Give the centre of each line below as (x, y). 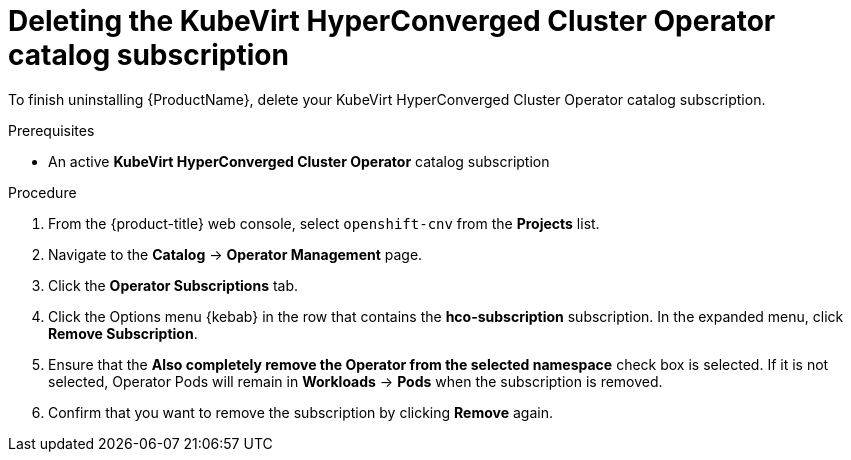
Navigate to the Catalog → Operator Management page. (235, 254)
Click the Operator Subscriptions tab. (173, 285)
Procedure (42, 192)
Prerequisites (51, 130)
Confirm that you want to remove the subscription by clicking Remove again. (300, 412)
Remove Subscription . (123, 333)
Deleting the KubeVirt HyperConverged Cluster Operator (392, 21)
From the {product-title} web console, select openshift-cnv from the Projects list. (324, 223)
